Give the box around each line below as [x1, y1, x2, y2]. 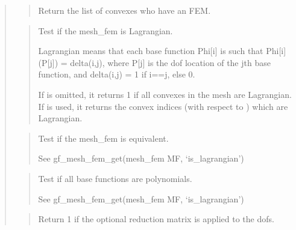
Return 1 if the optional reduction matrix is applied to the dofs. [38, 213, 274, 225]
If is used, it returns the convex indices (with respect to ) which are [38, 100, 288, 112]
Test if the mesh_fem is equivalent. [38, 132, 169, 144]
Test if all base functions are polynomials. [38, 172, 192, 184]
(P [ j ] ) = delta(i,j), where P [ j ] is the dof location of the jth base [38, 56, 271, 68]
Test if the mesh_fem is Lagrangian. [38, 24, 173, 37]
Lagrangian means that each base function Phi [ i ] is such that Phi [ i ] [38, 44, 286, 57]
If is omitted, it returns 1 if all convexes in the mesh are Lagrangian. [38, 88, 292, 100]
